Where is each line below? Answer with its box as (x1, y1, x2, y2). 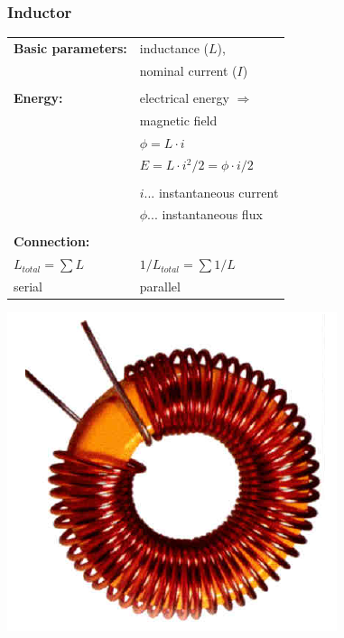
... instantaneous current (144, 182, 279, 201)
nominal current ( (139, 60, 237, 79)
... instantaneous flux (147, 205, 263, 224)
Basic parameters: (14, 38, 127, 57)
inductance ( (139, 38, 209, 57)
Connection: (14, 232, 90, 251)
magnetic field (139, 110, 218, 129)
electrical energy (139, 88, 229, 106)
